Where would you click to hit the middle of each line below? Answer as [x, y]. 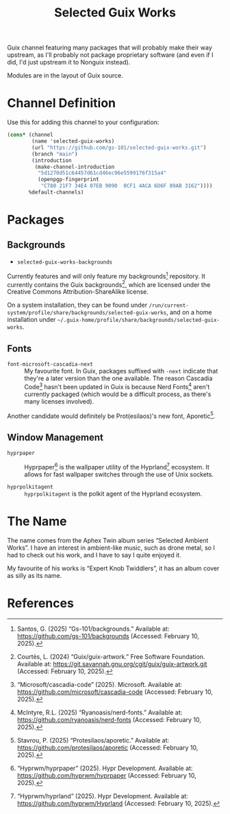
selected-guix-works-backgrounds [65, 262]
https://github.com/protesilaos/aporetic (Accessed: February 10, [107, 747]
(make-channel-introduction [75, 167]
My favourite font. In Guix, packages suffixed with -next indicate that [121, 371]
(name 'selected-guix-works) [73, 141]
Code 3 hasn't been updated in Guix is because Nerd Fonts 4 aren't [117, 386]
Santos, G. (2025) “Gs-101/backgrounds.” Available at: [93, 629]
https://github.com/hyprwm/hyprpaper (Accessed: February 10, [106, 775]
